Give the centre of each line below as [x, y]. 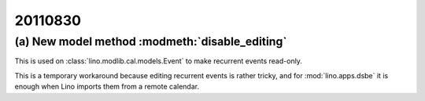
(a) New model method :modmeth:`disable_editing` [151, 41]
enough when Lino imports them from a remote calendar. [107, 87]
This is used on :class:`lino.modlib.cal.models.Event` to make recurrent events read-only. [159, 61]
